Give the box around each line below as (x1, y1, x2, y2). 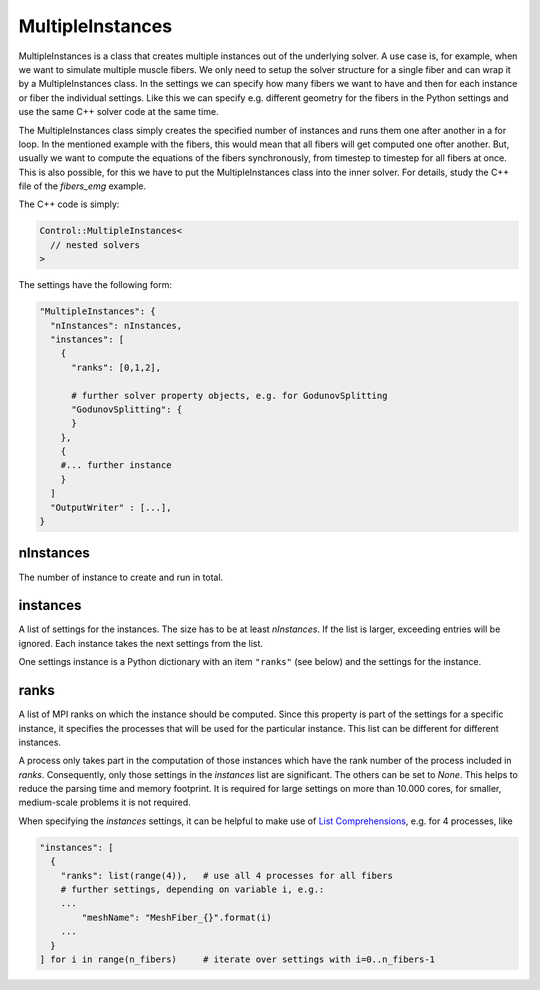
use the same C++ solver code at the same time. (18, 106, 219, 118)
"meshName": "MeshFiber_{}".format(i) (81, 911, 272, 923)
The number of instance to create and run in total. (18, 571, 224, 583)
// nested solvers (50, 239, 140, 250)
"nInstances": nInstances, (50, 320, 183, 331)
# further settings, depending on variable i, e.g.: (60, 884, 325, 895)
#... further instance (60, 460, 172, 471)
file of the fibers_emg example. (18, 180, 147, 192)
